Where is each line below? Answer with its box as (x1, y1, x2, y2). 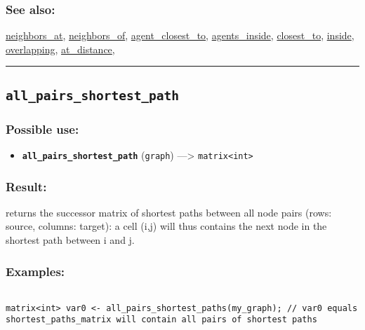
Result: (6, 177, 47, 195)
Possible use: (6, 120, 79, 137)
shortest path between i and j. (6, 233, 135, 247)
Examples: (6, 262, 65, 280)
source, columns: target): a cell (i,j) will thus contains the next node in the (6, 219, 327, 233)
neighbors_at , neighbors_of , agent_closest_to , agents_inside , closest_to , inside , (6, 28, 354, 43)
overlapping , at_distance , (6, 41, 115, 56)
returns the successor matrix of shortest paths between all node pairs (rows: (6, 205, 332, 219)
